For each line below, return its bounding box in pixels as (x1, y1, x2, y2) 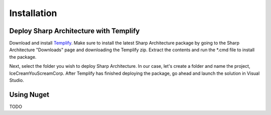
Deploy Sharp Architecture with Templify (9, 27, 140, 35)
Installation (9, 8, 57, 19)
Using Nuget (9, 90, 50, 99)
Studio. (9, 77, 25, 83)
